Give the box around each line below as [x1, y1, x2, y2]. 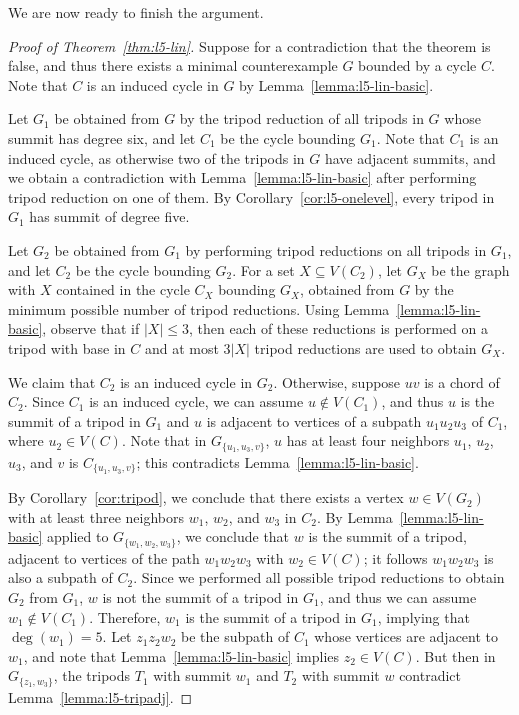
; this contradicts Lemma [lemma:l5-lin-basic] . [136, 451, 419, 472]
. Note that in [121, 430, 207, 451]
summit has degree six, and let [8, 127, 196, 148]
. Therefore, [89, 606, 161, 627]
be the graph [431, 259, 510, 280]
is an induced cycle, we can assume [89, 391, 304, 412]
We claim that [8, 371, 96, 392]
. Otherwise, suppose [273, 371, 401, 392]
